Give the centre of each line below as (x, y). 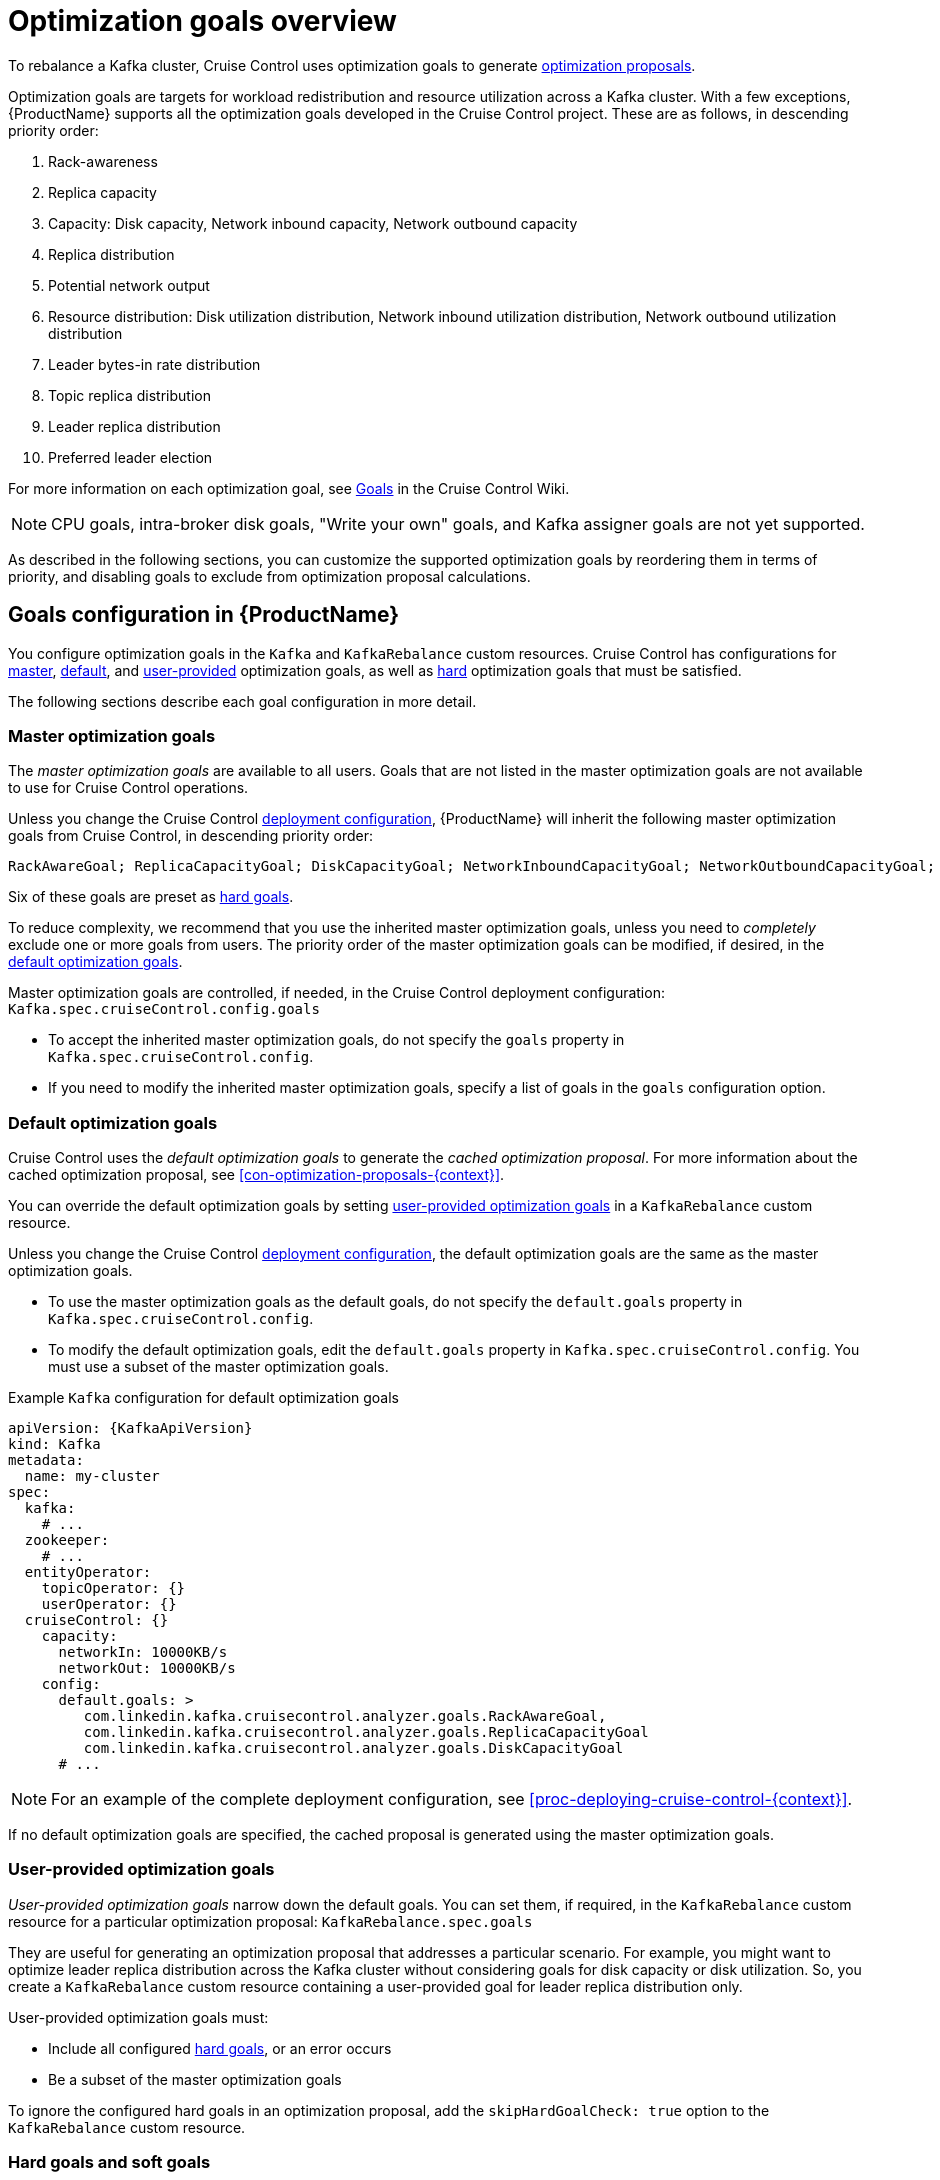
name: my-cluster (92, 1476)
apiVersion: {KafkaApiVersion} (130, 1428)
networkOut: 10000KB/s (147, 1668)
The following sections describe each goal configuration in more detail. (242, 701)
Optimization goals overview (202, 21)
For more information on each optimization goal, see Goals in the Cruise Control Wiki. (289, 488)
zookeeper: (67, 1540)
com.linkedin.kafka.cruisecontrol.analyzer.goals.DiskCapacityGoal (353, 1748)
